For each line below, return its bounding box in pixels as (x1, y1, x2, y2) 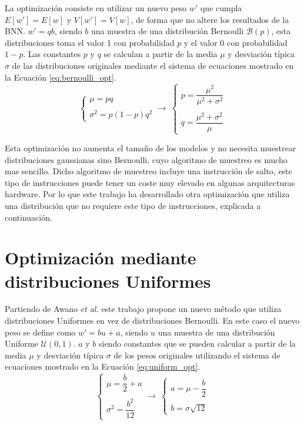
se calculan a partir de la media (103, 48, 218, 60)
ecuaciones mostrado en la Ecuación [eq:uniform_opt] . (5, 360, 201, 373)
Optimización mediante (5, 245, 196, 270)
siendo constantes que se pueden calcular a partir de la (98, 337, 296, 350)
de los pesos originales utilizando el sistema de (113, 348, 280, 361)
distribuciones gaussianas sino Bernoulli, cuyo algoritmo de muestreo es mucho (5, 153, 288, 165)
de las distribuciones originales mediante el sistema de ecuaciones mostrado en (12, 59, 294, 71)
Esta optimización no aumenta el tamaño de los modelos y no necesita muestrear (5, 142, 296, 154)
